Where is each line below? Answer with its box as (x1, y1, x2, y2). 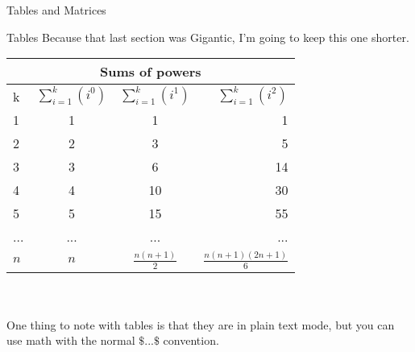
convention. (163, 332, 219, 349)
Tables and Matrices (6, 2, 106, 18)
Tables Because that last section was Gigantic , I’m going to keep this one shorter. (6, 28, 409, 45)
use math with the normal (6, 332, 135, 349)
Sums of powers (99, 62, 201, 81)
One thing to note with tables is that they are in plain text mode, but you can (6, 316, 395, 333)
